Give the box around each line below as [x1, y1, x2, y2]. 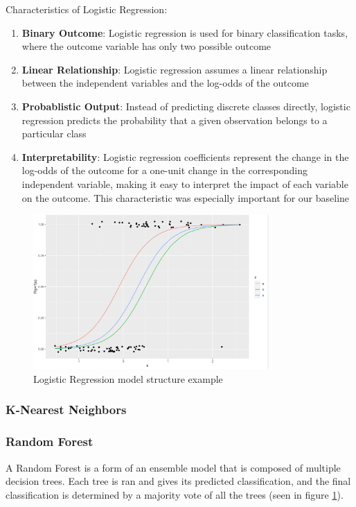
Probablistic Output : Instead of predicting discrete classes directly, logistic [21, 98, 350, 113]
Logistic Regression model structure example [33, 371, 223, 386]
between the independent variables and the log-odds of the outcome [21, 76, 309, 90]
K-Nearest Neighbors [6, 401, 127, 418]
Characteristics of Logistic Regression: [6, 2, 168, 16]
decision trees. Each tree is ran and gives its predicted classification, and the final [6, 474, 351, 488]
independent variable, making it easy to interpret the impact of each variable [21, 176, 348, 191]
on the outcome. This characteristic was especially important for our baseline [21, 190, 350, 205]
